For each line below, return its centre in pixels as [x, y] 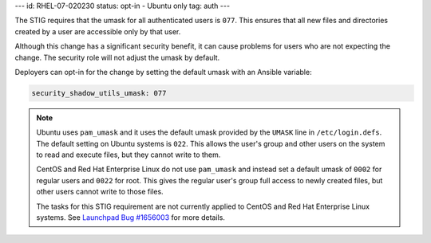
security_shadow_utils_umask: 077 [99, 93]
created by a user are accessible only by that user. [98, 31]
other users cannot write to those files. [100, 192]
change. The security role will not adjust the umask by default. [117, 57]
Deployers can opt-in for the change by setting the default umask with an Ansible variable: [163, 72]
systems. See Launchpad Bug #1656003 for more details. [130, 218]
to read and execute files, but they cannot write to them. [129, 155]
